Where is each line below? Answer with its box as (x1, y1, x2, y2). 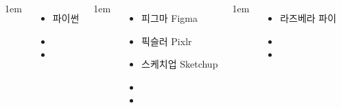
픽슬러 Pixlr (141, 33, 192, 48)
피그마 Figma (141, 11, 198, 25)
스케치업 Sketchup (141, 57, 218, 71)
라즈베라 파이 (280, 11, 337, 25)
